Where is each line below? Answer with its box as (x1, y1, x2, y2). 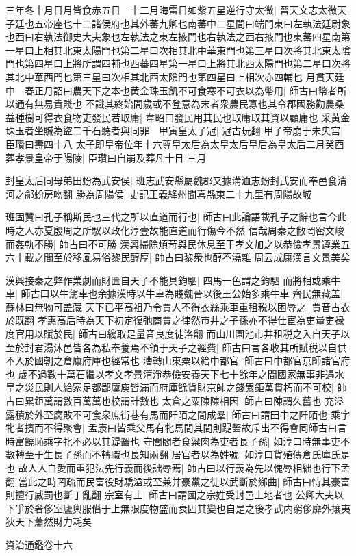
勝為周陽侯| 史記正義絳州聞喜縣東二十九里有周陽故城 (75, 186, 312, 201)
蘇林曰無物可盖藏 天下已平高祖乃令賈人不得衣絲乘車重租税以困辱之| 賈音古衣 (5, 299, 351, 314)
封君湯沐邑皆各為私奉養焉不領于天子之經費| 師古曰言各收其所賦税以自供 (24, 340, 347, 354)
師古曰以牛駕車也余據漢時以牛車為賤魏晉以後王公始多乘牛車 (21, 286, 290, 301)
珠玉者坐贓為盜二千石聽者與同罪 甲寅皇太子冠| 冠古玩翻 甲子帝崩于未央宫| (5, 123, 344, 138)
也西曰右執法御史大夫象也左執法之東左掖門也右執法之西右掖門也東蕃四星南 (5, 29, 341, 44)
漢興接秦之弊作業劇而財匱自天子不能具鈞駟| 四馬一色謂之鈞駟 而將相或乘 (5, 273, 331, 287)
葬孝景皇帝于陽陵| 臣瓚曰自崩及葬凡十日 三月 (5, 150, 207, 164)
